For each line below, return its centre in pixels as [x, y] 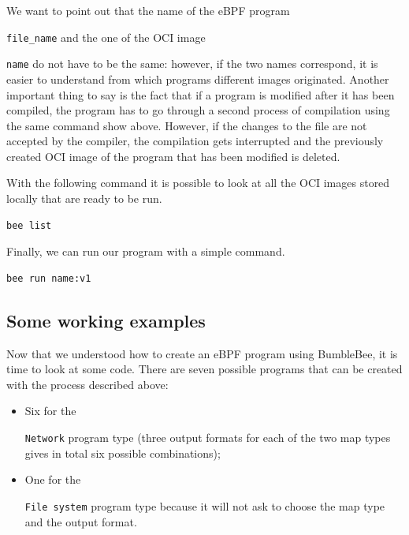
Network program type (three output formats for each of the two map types [208, 438]
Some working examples [106, 320]
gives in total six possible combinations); [123, 453]
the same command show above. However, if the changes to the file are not [187, 125]
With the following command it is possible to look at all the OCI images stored [198, 183]
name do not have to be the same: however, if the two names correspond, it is [192, 64]
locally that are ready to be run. [84, 198]
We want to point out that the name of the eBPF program [148, 10]
